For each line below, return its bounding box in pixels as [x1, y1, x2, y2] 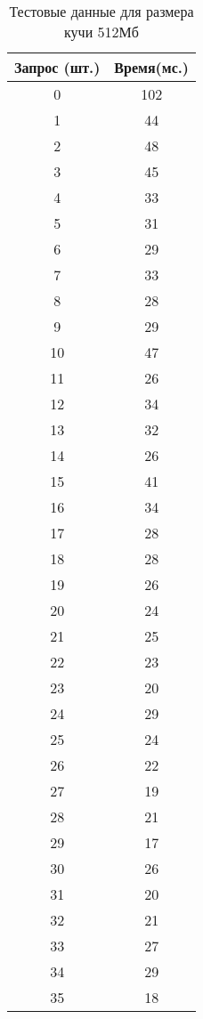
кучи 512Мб [64, 21, 139, 42]
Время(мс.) [114, 57, 189, 77]
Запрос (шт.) [14, 57, 101, 77]
